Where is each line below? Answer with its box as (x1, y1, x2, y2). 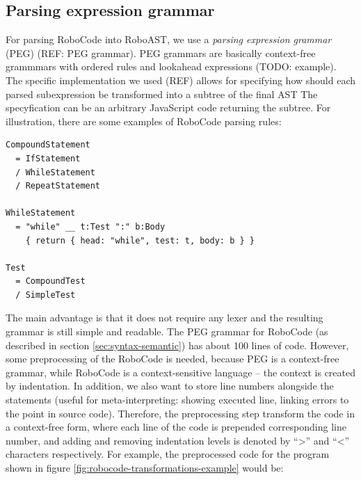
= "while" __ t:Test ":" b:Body (15, 221, 166, 232)
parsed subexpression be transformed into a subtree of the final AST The (6, 86, 318, 101)
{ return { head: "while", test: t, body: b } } (25, 235, 255, 246)
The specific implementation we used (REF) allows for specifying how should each (6, 72, 356, 87)
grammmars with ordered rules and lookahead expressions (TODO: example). (6, 59, 337, 74)
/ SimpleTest (15, 289, 76, 300)
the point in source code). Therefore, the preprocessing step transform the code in (6, 406, 355, 420)
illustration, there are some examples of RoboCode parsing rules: (6, 113, 282, 128)
